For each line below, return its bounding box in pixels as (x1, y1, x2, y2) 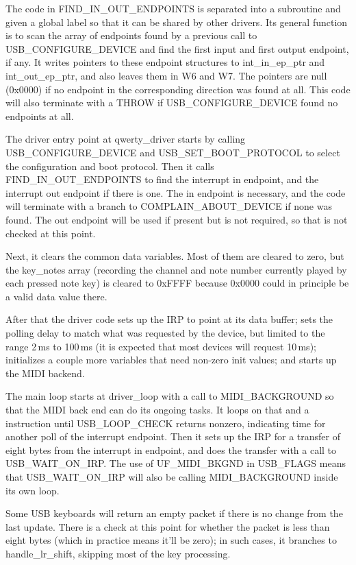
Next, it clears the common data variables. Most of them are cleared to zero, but (5, 249, 344, 263)
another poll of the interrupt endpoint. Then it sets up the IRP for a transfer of (5, 429, 340, 444)
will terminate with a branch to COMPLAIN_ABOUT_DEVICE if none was (5, 199, 332, 213)
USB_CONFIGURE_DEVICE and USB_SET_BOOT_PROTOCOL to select (5, 145, 340, 159)
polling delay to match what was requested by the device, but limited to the (5, 326, 325, 340)
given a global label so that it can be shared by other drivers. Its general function (5, 14, 348, 29)
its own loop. (5, 483, 60, 497)
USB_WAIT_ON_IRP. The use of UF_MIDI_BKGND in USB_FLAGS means (5, 456, 346, 470)
